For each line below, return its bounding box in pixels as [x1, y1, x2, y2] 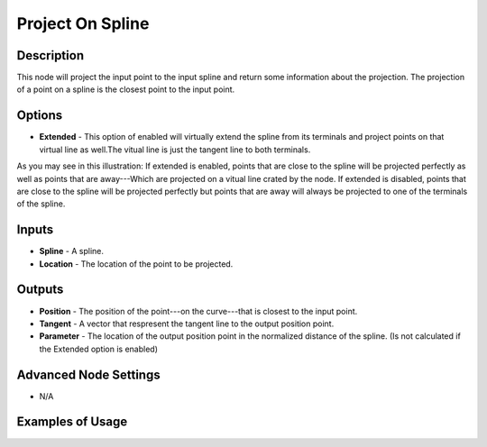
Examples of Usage [16, 415, 128, 430]
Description [16, 48, 85, 63]
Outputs [16, 282, 64, 297]
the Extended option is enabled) [39, 343, 158, 354]
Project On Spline [16, 14, 150, 33]
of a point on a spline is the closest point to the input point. [16, 84, 235, 95]
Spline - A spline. [39, 246, 104, 257]
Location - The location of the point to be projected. [39, 258, 234, 269]
